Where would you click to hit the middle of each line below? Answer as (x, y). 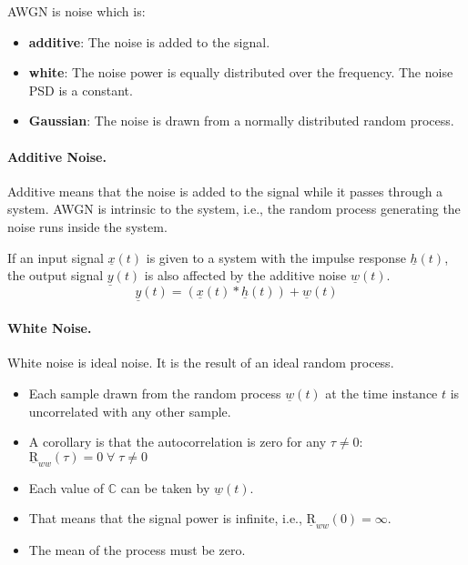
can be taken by (165, 487)
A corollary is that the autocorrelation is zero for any (178, 442)
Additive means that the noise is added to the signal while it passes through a (225, 191)
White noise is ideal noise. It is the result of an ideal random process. (201, 363)
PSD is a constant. (81, 90)
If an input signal (56, 257)
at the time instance (382, 393)
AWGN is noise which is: (76, 11)
